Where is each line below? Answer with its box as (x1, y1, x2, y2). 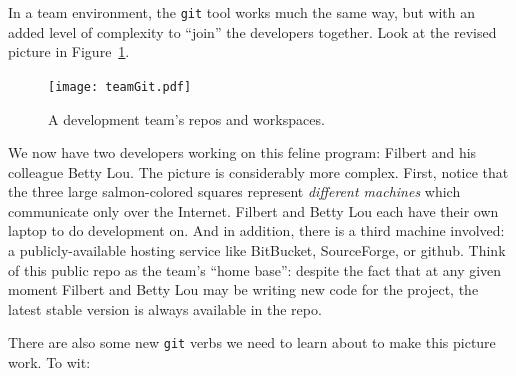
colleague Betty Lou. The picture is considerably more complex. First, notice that (8, 161, 509, 182)
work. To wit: (8, 352, 91, 373)
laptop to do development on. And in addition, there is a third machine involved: (8, 220, 505, 241)
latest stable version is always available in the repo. (8, 298, 322, 319)
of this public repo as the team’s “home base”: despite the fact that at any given (8, 259, 502, 280)
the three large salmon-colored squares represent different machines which (8, 181, 461, 202)
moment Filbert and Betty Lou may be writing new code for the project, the (8, 279, 479, 300)
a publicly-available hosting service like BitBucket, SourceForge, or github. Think (8, 240, 506, 261)
